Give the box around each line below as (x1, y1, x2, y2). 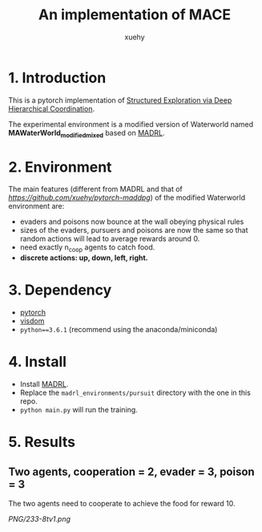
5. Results (8, 433, 76, 451)
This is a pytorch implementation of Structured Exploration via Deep (8, 95, 232, 105)
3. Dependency (8, 281, 112, 299)
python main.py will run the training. (19, 405, 138, 415)
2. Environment (8, 158, 112, 176)
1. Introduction (8, 68, 107, 87)
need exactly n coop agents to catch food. (19, 242, 155, 254)
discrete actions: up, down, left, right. (19, 253, 148, 262)
